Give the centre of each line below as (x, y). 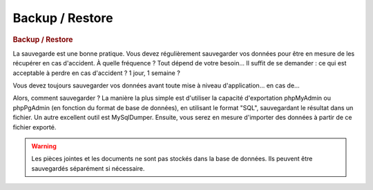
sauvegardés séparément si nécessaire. (88, 168)
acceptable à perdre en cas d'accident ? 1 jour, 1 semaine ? (97, 73)
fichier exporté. (35, 127)
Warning (44, 146)
